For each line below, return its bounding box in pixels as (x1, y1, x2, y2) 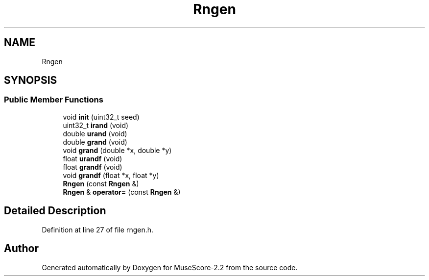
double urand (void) (63, 129, 127, 138)
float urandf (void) (63, 154, 122, 163)
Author (4, 242, 39, 255)
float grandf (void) (63, 162, 122, 171)
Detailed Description (4, 204, 106, 217)
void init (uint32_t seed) (63, 112, 140, 121)
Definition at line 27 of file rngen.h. (42, 225, 154, 234)
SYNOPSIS (4, 74, 57, 87)
